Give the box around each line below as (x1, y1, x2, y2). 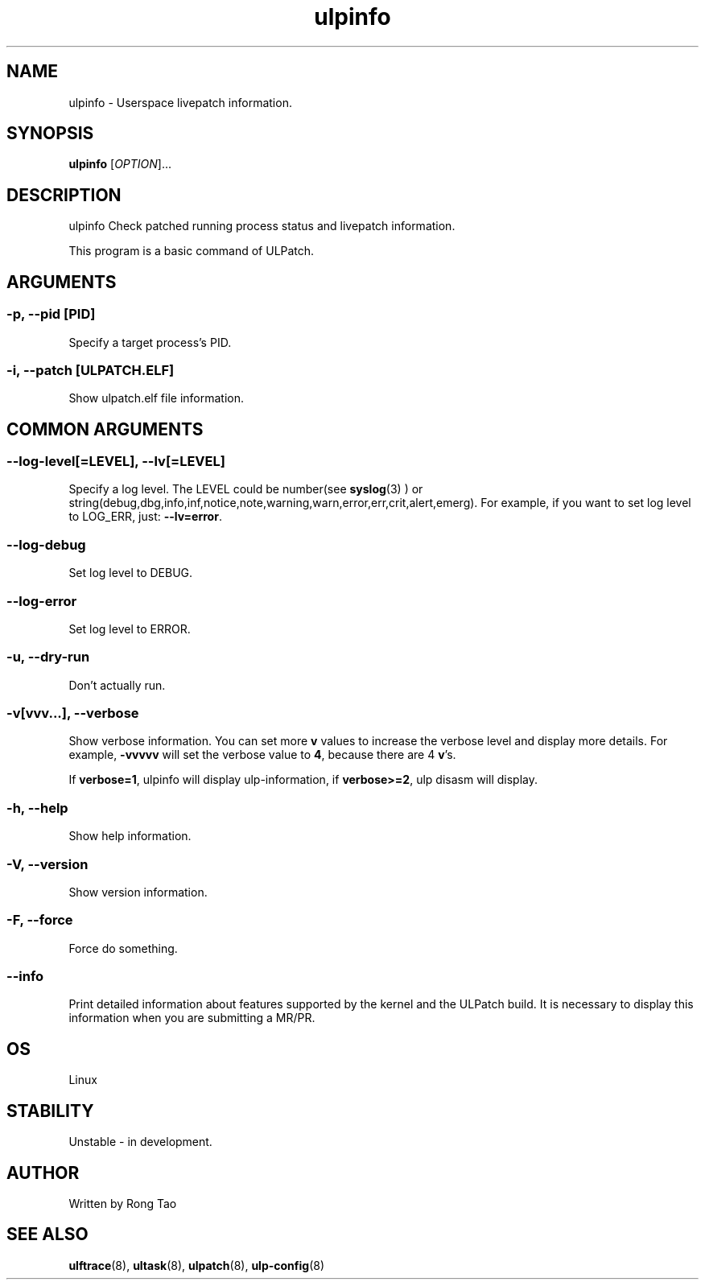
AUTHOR (6, 1162, 80, 1183)
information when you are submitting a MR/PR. (68, 1011, 315, 1025)
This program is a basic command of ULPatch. (68, 244, 315, 258)
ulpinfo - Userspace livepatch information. (68, 95, 292, 109)
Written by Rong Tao (68, 1197, 177, 1210)
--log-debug (6, 536, 86, 553)
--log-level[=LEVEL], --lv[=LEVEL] (6, 453, 225, 470)
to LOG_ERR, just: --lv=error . (68, 509, 222, 524)
